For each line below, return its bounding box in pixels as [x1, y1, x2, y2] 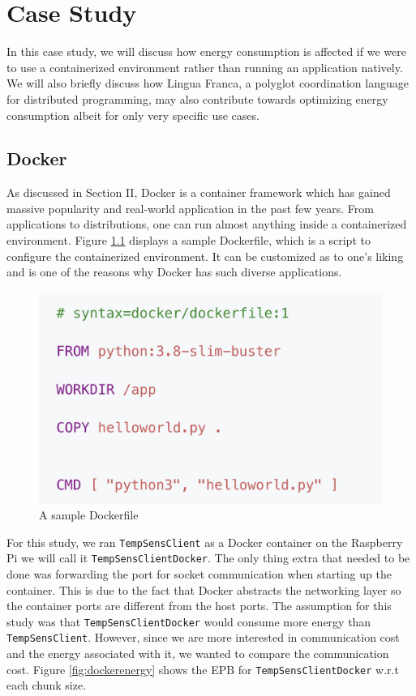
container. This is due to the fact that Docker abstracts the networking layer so [6, 581, 401, 598]
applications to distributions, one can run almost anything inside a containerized [6, 216, 407, 233]
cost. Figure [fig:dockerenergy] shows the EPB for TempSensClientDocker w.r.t [6, 660, 399, 677]
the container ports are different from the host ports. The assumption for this [6, 597, 392, 614]
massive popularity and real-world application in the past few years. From [6, 199, 374, 216]
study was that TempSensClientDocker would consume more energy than [6, 613, 371, 630]
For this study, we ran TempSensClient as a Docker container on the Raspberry [6, 533, 403, 550]
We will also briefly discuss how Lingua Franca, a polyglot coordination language [6, 75, 409, 92]
